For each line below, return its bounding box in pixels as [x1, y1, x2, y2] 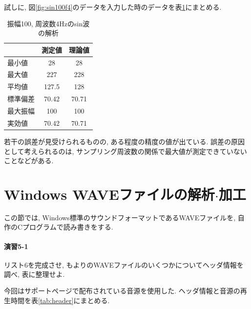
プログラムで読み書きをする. [22, 222, 113, 232]
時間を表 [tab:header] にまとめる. [10, 295, 110, 305]
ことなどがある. [4, 155, 54, 166]
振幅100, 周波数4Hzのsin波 [7, 18, 90, 28]
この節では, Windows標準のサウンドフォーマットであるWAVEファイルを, [4, 212, 236, 222]
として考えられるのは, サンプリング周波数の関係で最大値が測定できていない [4, 146, 247, 156]
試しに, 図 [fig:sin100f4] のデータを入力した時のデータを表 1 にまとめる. [4, 2, 222, 12]
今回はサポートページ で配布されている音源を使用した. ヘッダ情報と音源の [4, 286, 240, 296]
